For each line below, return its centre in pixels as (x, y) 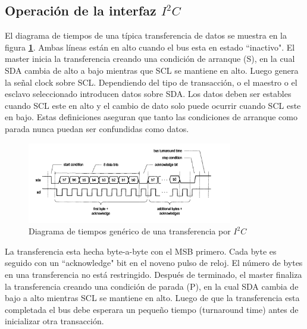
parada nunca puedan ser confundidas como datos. (97, 128)
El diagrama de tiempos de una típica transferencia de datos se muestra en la (146, 35)
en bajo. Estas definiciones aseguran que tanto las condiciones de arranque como (151, 117)
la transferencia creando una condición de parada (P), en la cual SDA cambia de (152, 286)
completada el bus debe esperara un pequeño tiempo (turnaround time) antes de (152, 309)
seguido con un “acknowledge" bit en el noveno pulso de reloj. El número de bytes (154, 263)
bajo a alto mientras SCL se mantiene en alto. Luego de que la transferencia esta (152, 298)
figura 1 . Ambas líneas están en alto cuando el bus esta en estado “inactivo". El (150, 47)
